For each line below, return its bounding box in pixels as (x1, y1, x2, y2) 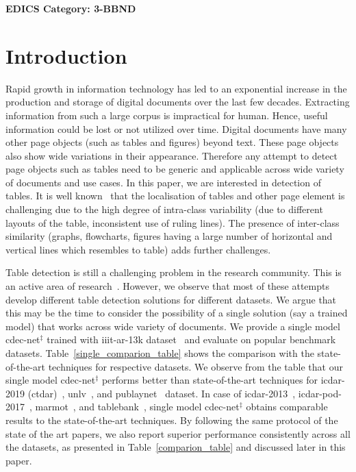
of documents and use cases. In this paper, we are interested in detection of (5, 175, 321, 189)
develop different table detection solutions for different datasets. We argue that (5, 292, 337, 306)
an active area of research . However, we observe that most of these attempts (5, 279, 329, 293)
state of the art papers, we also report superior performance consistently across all (5, 426, 351, 440)
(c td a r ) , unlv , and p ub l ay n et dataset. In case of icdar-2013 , (27, 386, 296, 400)
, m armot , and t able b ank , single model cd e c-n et (29, 399, 240, 414)
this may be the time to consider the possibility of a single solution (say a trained (5, 306, 348, 320)
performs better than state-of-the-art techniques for (101, 373, 318, 387)
